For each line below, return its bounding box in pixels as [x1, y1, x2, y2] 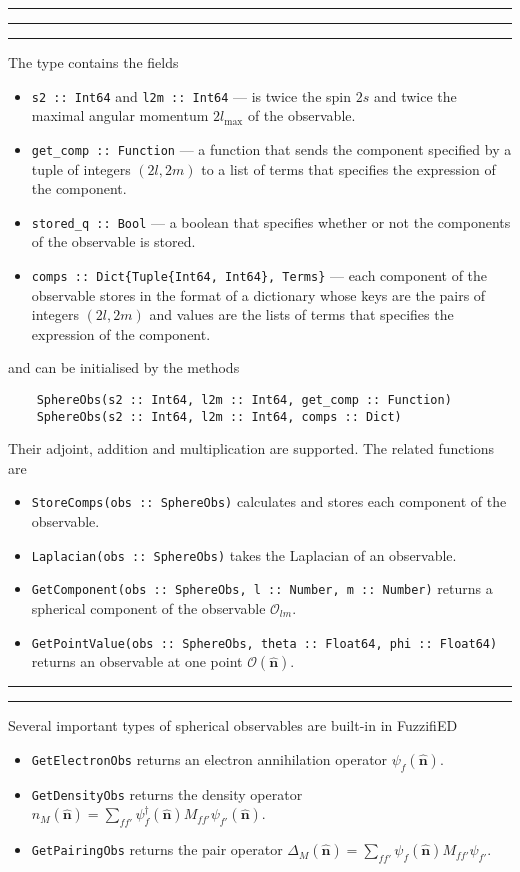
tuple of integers [31, 158, 131, 179]
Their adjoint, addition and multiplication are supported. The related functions [8, 438, 495, 459]
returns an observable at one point [31, 651, 243, 672]
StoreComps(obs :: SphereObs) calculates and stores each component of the [31, 491, 507, 512]
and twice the [373, 85, 457, 106]
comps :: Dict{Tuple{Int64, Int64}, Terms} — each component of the [31, 264, 488, 285]
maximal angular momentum [31, 105, 209, 126]
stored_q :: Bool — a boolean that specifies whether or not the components [31, 211, 511, 232]
